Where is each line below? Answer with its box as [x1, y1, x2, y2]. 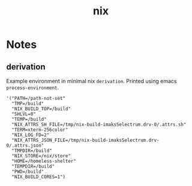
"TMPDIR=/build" [11, 148, 52, 154]
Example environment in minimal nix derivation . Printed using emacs [6, 78, 177, 84]
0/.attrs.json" [6, 142, 44, 148]
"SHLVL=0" [11, 111, 36, 117]
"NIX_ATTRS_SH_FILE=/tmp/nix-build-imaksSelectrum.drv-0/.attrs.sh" [11, 121, 187, 127]
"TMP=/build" [11, 100, 44, 106]
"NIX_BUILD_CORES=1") [11, 174, 66, 180]
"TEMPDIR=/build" [11, 163, 55, 169]
